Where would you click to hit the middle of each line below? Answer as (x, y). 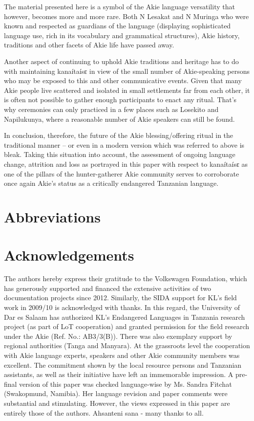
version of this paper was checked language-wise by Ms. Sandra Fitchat (126, 384)
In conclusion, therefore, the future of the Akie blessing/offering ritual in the (119, 135)
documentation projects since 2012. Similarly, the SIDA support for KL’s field (120, 298)
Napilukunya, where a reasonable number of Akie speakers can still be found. (119, 119)
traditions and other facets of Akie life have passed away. (89, 45)
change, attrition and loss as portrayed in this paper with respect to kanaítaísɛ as (126, 164)
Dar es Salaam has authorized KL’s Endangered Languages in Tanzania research (125, 317)
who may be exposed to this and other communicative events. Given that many (123, 80)
